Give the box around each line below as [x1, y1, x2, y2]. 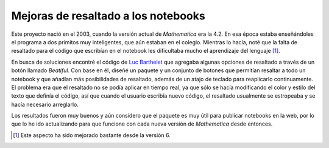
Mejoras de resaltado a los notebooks [11, 9, 205, 22]
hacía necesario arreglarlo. [11, 101, 79, 108]
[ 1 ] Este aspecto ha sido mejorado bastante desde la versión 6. [13, 131, 171, 139]
